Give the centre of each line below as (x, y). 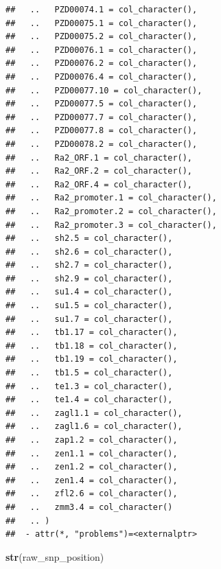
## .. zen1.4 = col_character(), (92, 480)
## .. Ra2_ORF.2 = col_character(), (99, 171)
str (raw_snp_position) (55, 556)
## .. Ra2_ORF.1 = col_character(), (99, 158)
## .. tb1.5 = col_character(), (89, 373)
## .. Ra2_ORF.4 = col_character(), (99, 184)
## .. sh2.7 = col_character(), (89, 265)
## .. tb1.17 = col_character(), (92, 333)
